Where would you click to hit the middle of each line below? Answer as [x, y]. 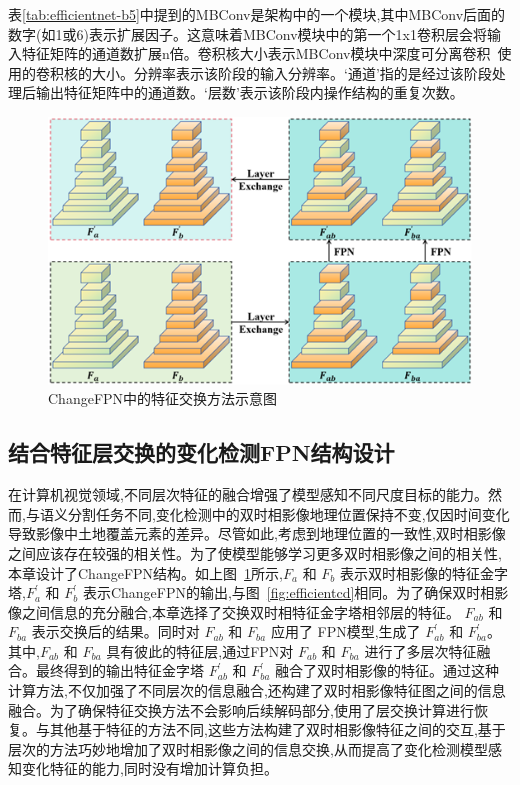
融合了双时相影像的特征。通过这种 [387, 670]
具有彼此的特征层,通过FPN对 [200, 650]
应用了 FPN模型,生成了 [345, 631]
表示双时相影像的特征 [409, 572]
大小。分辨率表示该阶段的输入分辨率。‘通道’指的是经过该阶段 [291, 72]
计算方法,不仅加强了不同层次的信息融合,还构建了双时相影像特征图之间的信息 [257, 690]
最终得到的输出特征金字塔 [119, 670]
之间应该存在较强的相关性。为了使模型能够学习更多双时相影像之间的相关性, [255, 552]
